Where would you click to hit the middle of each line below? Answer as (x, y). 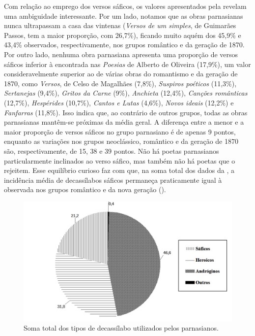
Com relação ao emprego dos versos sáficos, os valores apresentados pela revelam (125, 6)
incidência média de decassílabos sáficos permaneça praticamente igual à (113, 180)
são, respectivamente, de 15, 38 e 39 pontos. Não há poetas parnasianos (112, 151)
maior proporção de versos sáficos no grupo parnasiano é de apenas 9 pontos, (120, 131)
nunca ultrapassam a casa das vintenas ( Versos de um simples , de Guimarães (120, 25)
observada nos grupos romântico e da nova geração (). (85, 189)
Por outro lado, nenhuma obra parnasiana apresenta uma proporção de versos (121, 54)
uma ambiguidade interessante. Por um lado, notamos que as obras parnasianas (124, 16)
